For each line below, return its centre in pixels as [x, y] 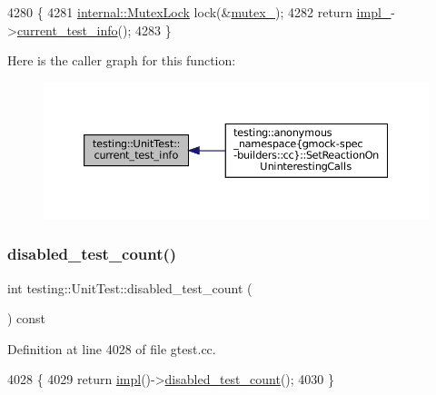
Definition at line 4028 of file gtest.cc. [112, 348]
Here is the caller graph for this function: [122, 60]
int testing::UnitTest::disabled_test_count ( [130, 287]
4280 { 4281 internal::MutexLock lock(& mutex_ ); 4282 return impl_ [199, 12]
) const [27, 318]
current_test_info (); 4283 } [94, 30]
